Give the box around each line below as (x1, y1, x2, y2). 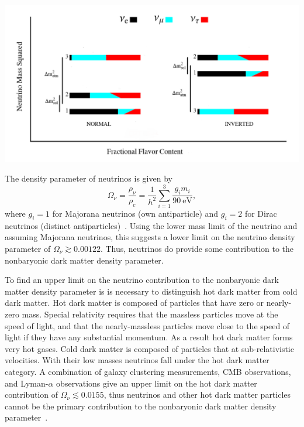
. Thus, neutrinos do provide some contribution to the (100, 242, 294, 255)
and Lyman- (5, 377, 49, 389)
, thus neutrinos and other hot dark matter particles (103, 388, 291, 401)
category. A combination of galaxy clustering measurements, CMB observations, (5, 365, 291, 377)
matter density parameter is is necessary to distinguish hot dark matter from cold (5, 285, 298, 297)
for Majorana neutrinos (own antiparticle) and (52, 207, 219, 220)
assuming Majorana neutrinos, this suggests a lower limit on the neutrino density (5, 231, 295, 243)
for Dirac (244, 207, 277, 220)
